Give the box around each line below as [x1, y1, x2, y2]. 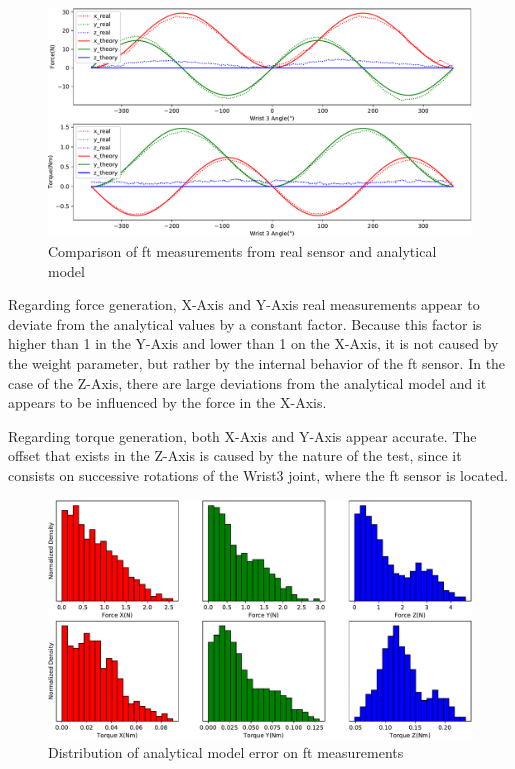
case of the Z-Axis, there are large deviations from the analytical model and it [8, 372, 487, 393]
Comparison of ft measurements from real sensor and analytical [48, 240, 437, 261]
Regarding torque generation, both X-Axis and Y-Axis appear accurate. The [8, 425, 477, 446]
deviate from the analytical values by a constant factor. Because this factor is [8, 313, 482, 334]
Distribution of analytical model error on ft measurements [48, 742, 404, 763]
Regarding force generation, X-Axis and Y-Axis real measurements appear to [8, 294, 480, 315]
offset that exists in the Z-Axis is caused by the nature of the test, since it [8, 445, 462, 466]
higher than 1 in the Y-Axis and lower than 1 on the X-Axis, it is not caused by [8, 333, 499, 354]
